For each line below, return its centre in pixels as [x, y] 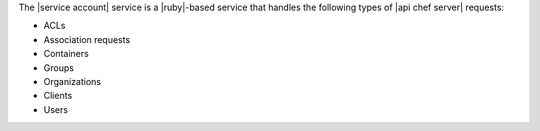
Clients [58, 96]
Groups [59, 67]
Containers [66, 54]
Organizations [72, 81]
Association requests [87, 39]
